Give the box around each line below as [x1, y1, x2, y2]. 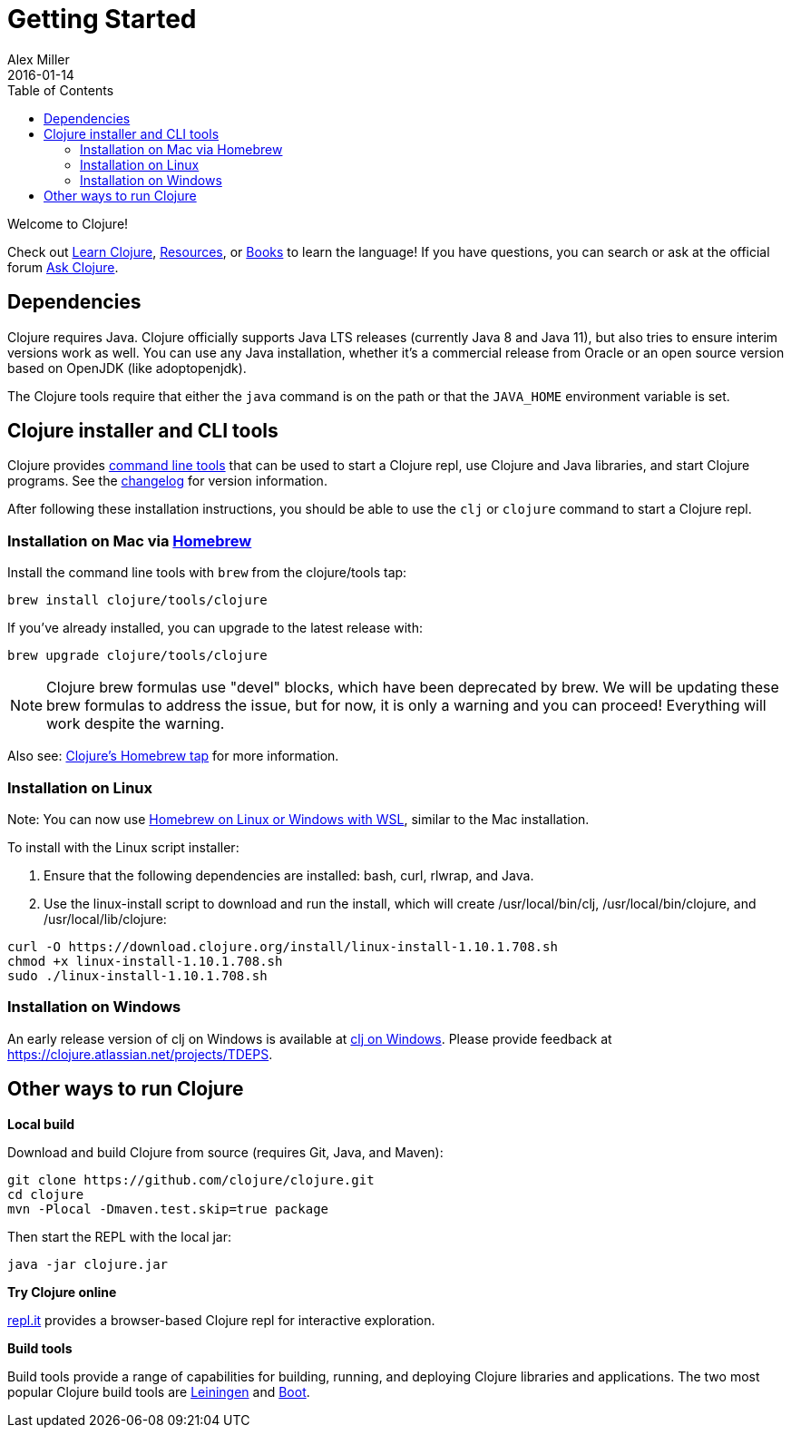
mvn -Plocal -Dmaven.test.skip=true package [7, 1201, 329, 1216]
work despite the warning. [46, 714, 225, 733]
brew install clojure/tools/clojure [7, 593, 268, 608]
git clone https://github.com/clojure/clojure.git [7, 1172, 375, 1187]
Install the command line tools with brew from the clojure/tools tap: [7, 565, 407, 581]
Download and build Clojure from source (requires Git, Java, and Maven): [7, 1144, 444, 1160]
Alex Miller [7, 51, 70, 67]
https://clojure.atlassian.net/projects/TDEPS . [7, 1046, 273, 1062]
